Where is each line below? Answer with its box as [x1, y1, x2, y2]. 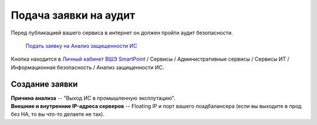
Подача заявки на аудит [11, 9, 135, 22]
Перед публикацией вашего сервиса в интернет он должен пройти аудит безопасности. [11, 29, 233, 36]
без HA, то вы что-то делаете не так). [11, 111, 105, 118]
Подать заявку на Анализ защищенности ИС [25, 42, 137, 49]
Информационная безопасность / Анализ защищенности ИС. [11, 64, 164, 71]
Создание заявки [11, 79, 78, 89]
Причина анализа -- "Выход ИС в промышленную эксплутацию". [11, 94, 176, 102]
